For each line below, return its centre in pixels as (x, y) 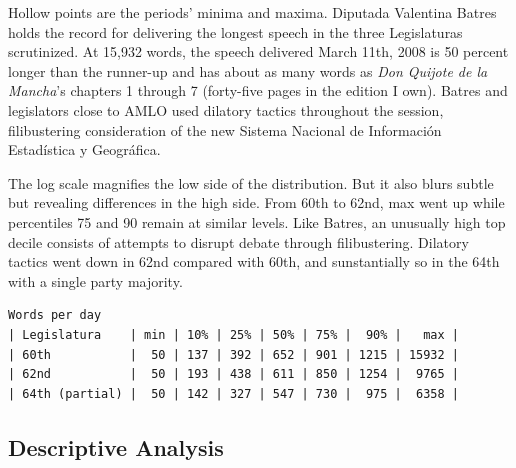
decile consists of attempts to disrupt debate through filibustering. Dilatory (238, 241)
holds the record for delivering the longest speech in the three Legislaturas (235, 31)
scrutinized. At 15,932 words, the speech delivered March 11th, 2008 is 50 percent (258, 51)
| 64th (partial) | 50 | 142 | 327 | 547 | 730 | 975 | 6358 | (234, 393)
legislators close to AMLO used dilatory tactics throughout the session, (226, 109)
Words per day (55, 315)
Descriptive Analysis (116, 446)
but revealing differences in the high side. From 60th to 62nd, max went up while (256, 202)
